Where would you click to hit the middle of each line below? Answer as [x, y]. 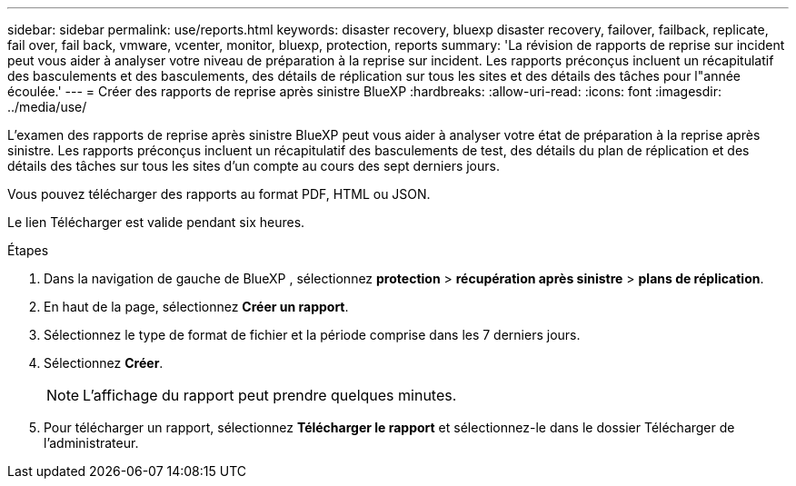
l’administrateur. [91, 443]
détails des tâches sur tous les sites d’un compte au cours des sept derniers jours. [254, 166]
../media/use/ [47, 107]
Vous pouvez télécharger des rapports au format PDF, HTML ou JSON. [219, 194]
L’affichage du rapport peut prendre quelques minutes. [270, 395]
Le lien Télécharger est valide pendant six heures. [156, 222]
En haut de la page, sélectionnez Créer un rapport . [196, 307]
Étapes [28, 250]
